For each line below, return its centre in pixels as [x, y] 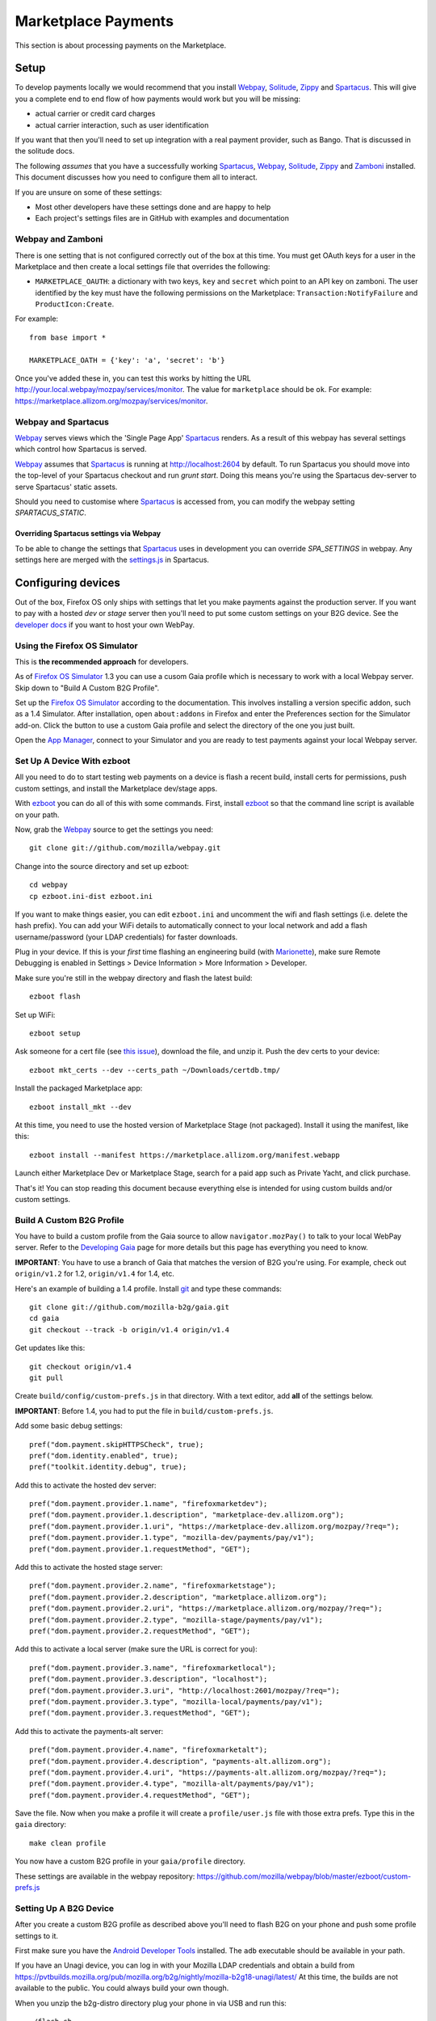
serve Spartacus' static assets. [66, 487]
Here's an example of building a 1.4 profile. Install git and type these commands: [149, 1289]
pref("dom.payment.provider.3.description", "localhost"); [149, 1679]
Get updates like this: [50, 1348]
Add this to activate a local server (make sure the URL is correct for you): [136, 1649]
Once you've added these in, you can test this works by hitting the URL [133, 378]
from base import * [68, 337]
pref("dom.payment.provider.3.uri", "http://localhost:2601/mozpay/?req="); [185, 1690]
